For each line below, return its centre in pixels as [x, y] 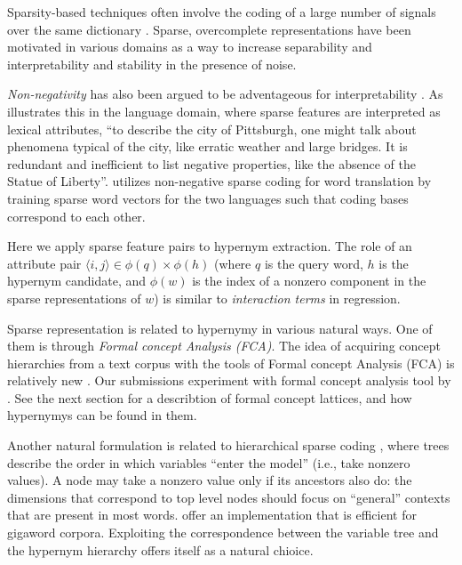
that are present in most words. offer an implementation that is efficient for [212, 515]
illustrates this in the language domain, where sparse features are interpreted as [224, 111]
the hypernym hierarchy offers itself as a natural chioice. [160, 549]
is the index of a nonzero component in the [309, 281]
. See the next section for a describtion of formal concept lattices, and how [210, 397]
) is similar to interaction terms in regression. [277, 298]
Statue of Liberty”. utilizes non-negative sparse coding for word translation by [219, 181]
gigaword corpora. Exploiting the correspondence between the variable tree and [223, 533]
